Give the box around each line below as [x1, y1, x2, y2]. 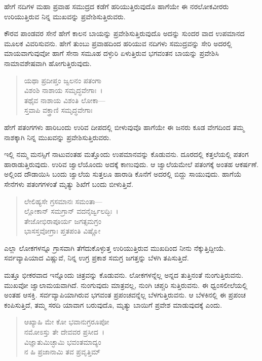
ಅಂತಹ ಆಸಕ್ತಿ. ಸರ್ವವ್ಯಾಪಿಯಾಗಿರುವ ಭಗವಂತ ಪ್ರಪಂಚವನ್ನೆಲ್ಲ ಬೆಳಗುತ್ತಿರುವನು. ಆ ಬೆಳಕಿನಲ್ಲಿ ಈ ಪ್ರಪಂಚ [4, 289, 246, 300]
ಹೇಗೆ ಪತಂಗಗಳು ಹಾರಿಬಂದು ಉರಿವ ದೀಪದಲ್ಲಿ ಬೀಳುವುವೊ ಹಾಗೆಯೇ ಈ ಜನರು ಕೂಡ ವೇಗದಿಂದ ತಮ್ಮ [4, 121, 245, 132]
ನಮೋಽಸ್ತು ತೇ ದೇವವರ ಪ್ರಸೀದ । [24, 326, 104, 337]
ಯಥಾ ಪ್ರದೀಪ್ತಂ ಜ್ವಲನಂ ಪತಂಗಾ [24, 75, 101, 85]
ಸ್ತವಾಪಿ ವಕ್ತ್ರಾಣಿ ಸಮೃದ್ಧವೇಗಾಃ [24, 105, 93, 115]
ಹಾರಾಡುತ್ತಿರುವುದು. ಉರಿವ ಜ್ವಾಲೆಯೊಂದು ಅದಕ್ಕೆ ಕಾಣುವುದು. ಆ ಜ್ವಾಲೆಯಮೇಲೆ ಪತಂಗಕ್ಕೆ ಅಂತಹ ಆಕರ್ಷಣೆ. [4, 158, 259, 169]
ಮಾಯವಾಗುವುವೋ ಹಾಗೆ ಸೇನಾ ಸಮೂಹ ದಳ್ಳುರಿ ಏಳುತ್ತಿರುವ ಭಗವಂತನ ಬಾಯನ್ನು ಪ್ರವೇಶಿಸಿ [4, 48, 219, 58]
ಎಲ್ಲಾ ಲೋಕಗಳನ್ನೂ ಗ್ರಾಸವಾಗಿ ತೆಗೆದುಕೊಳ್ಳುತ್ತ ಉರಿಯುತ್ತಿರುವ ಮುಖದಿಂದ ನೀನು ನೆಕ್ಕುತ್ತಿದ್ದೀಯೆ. [4, 242, 226, 253]
